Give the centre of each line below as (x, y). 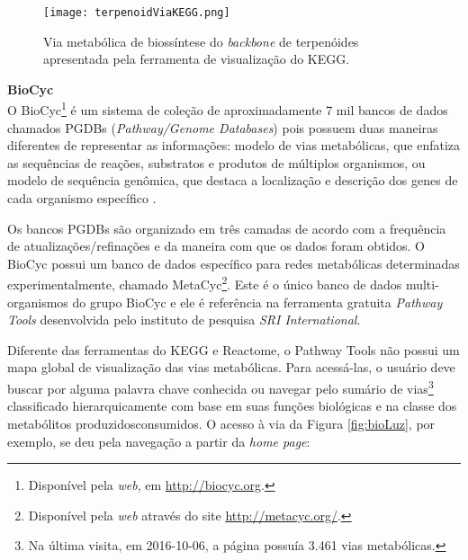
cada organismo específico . (82, 198)
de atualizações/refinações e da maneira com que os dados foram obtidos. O (216, 246)
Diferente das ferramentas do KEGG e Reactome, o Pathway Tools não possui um (234, 349)
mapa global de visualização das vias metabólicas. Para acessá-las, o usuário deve (231, 367)
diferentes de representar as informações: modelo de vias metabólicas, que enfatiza (234, 145)
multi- (422, 284)
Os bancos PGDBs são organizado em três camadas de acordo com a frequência (227, 228)
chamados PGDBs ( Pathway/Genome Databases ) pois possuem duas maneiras (223, 127)
